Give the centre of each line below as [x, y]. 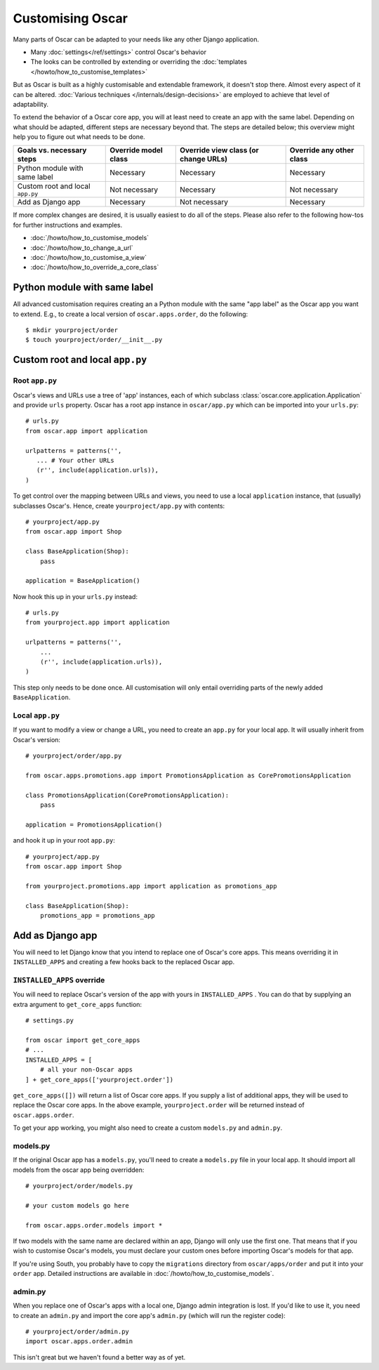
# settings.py [49, 1021]
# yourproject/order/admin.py [78, 1332]
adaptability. [31, 104]
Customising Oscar [70, 18]
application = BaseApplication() [83, 581]
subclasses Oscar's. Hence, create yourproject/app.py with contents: [119, 506]
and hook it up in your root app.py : [64, 841]
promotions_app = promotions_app [98, 915]
